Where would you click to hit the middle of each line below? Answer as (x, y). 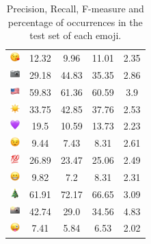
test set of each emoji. (75, 35)
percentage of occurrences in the (75, 22)
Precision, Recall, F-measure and (75, 8)
